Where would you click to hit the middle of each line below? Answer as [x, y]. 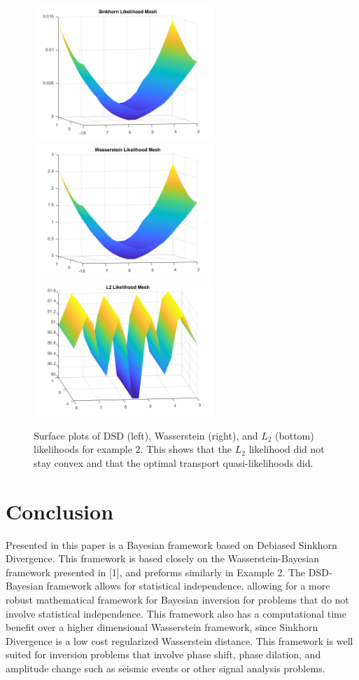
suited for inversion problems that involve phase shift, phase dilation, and [163, 654]
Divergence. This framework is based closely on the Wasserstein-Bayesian [162, 558]
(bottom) [295, 435]
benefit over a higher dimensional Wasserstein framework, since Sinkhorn [162, 627]
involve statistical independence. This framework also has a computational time [176, 613]
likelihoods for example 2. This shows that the [133, 449]
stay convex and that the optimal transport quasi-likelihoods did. [174, 462]
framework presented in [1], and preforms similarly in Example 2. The [156, 572]
